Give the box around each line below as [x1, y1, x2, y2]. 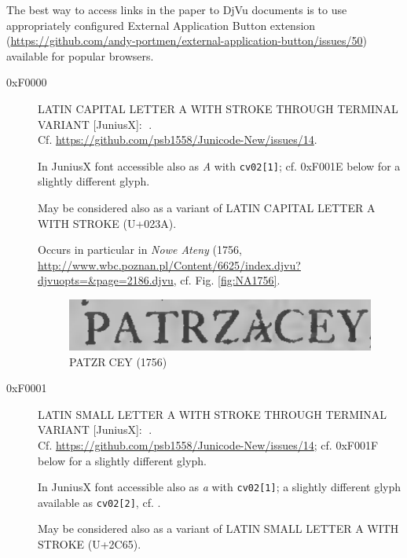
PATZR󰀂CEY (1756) [69, 353, 167, 369]
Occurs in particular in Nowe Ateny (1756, [38, 241, 242, 258]
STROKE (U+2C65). [38, 536, 141, 552]
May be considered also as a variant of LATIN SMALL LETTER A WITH [38, 520, 399, 537]
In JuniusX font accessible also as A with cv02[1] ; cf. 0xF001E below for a [38, 157, 401, 174]
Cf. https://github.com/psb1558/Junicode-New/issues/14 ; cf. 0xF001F [38, 436, 379, 453]
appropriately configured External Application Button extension [6, 17, 316, 33]
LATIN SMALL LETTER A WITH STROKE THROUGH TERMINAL [38, 406, 387, 422]
